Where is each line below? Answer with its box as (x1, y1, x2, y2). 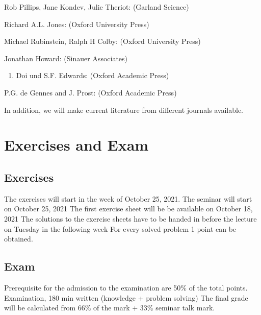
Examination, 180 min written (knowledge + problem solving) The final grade (4, 292, 248, 303)
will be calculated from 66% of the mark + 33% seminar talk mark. (4, 302, 215, 313)
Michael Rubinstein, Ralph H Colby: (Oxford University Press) (4, 36, 201, 46)
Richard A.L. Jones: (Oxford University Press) (4, 18, 149, 29)
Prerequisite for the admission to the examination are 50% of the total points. (4, 282, 248, 293)
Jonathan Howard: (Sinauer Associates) (4, 53, 128, 63)
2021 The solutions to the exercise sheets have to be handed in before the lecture (4, 213, 257, 224)
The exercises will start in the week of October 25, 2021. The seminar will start (4, 193, 252, 204)
